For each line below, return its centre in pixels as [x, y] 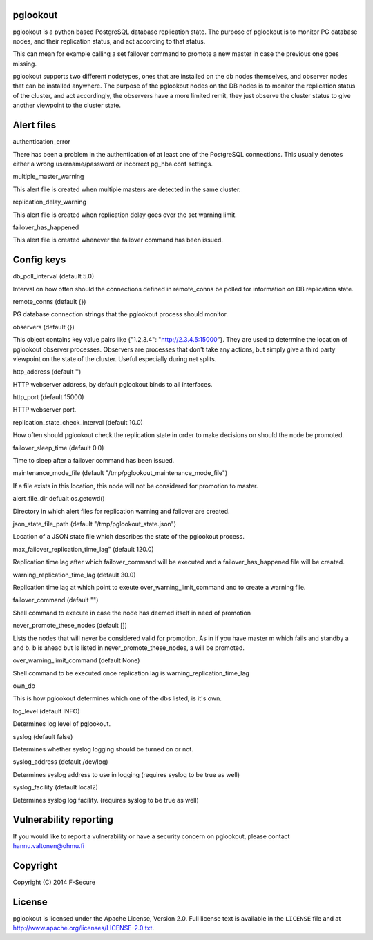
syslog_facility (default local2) [55, 787]
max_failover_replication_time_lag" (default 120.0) [84, 549]
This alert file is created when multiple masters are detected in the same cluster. [127, 189]
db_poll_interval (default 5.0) [54, 276]
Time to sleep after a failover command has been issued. [94, 461]
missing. [25, 64]
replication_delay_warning [49, 202]
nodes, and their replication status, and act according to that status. [109, 41]
